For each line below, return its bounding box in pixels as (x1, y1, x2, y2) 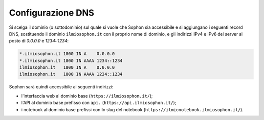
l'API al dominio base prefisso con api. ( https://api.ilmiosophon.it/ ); (21, 100, 176, 106)
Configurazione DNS (9, 7, 95, 18)
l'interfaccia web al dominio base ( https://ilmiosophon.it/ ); (21, 93, 153, 99)
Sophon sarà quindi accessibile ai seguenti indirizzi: (9, 84, 113, 90)
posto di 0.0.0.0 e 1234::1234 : (9, 38, 69, 44)
